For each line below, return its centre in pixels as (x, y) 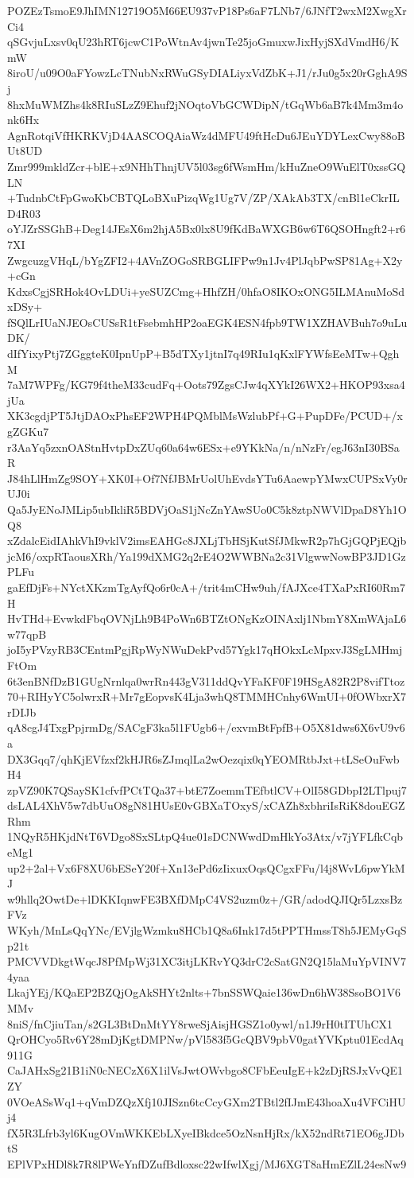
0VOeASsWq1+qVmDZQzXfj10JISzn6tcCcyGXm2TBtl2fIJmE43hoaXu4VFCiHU (207, 1101)
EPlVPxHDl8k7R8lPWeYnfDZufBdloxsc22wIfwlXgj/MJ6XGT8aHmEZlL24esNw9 (207, 1163)
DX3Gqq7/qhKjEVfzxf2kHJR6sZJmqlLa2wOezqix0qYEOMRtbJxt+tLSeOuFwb (203, 758)
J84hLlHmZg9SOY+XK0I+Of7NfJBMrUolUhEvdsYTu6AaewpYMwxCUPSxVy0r (207, 478)
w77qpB (27, 634)
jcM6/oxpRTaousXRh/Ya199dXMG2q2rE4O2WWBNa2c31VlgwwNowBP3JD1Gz (207, 556)
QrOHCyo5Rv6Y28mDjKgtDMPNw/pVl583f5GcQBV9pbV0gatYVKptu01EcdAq (205, 1039)
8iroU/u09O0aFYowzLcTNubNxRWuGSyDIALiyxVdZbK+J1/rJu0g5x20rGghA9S (207, 73)
